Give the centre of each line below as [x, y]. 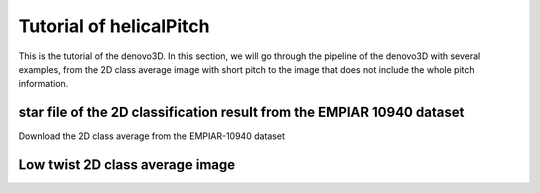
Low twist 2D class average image [127, 165]
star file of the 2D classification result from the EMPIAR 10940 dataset [241, 112]
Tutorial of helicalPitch [114, 26]
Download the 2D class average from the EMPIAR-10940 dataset [151, 136]
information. [43, 84]
